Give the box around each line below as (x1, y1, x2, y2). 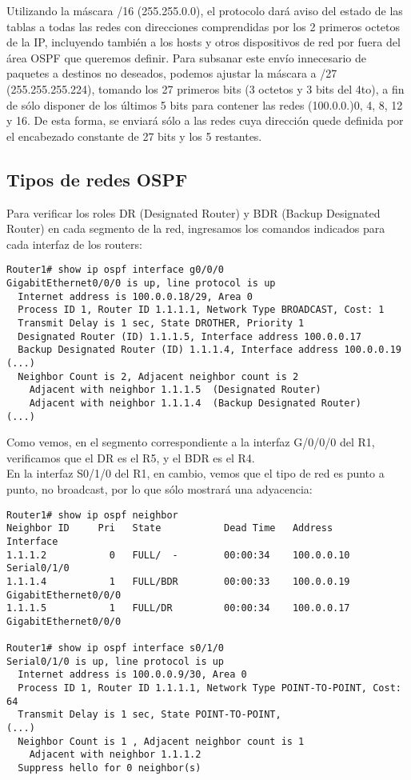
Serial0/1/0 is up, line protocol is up (6, 655, 225, 667)
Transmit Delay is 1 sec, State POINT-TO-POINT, (18, 709, 281, 721)
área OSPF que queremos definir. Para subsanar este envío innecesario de (6, 49, 366, 66)
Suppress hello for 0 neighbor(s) (18, 762, 202, 774)
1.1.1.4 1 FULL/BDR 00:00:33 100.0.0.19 (6, 575, 350, 587)
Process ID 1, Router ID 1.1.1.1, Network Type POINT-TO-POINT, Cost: (18, 682, 401, 694)
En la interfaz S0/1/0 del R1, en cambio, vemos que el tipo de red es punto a (6, 465, 385, 482)
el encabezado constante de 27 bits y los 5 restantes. (6, 127, 262, 144)
